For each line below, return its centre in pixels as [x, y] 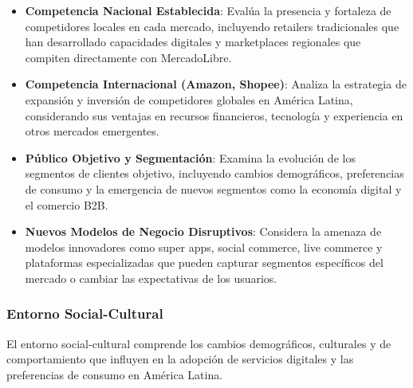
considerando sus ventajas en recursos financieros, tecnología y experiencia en [214, 115]
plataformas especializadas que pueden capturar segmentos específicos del [204, 263]
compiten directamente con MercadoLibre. [128, 57]
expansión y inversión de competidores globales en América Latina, [189, 99]
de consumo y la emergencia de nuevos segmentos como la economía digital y [213, 188]
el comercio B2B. [67, 204]
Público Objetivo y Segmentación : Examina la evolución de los [190, 157]
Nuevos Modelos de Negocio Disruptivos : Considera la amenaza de [203, 231]
